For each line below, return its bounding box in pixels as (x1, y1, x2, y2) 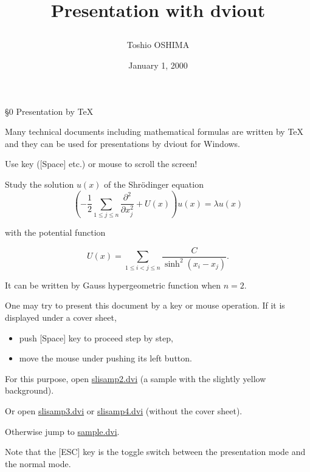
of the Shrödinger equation (104, 177, 204, 190)
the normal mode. (5, 457, 71, 470)
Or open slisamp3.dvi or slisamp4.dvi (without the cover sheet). (5, 404, 243, 417)
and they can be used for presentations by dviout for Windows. (5, 137, 241, 149)
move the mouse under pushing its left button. (19, 352, 192, 364)
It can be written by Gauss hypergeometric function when (5, 278, 221, 291)
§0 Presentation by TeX (5, 104, 94, 117)
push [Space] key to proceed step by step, (19, 331, 173, 344)
